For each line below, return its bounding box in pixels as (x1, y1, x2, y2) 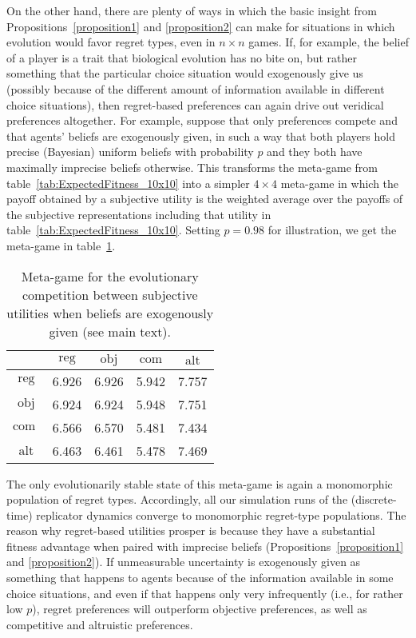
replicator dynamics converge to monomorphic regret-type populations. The (36, 506, 406, 523)
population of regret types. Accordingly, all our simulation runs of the (6, 491, 348, 508)
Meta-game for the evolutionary (21, 266, 199, 285)
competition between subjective (22, 285, 198, 304)
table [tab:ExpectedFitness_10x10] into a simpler (6, 174, 250, 191)
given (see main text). (49, 321, 172, 341)
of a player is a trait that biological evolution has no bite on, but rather (6, 49, 358, 66)
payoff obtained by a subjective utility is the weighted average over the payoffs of (6, 190, 403, 207)
